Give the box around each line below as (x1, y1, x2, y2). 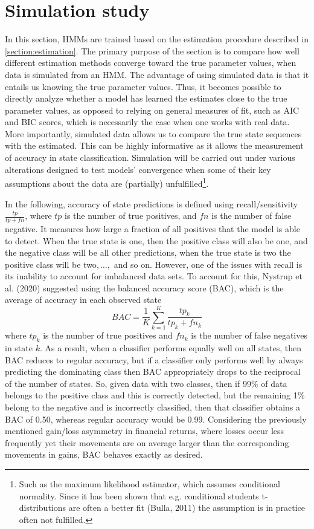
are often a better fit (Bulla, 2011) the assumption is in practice (68, 501, 306, 514)
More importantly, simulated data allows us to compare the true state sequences (5, 127, 302, 140)
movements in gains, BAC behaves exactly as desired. (5, 448, 203, 461)
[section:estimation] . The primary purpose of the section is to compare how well (5, 44, 300, 57)
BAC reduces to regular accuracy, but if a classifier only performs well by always (5, 353, 303, 366)
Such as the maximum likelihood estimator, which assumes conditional (19, 477, 280, 490)
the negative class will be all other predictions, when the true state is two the (5, 246, 291, 259)
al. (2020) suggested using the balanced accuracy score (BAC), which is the (5, 281, 284, 294)
